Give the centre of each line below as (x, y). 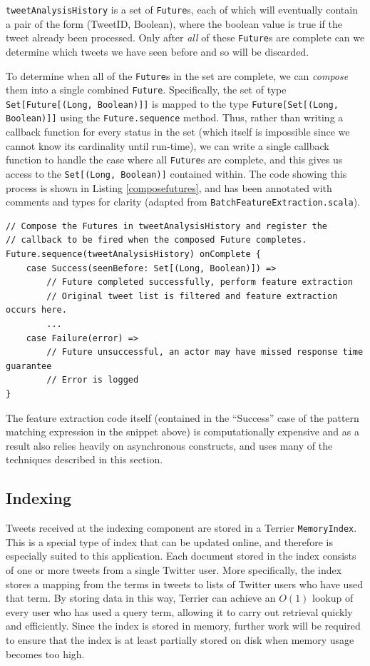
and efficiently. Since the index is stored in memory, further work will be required (183, 626)
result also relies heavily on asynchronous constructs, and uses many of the (169, 445)
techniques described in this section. (84, 459)
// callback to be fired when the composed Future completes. (156, 240)
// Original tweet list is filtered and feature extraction (192, 296)
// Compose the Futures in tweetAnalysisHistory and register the (167, 226)
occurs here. (36, 310)
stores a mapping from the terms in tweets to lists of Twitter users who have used (184, 584)
